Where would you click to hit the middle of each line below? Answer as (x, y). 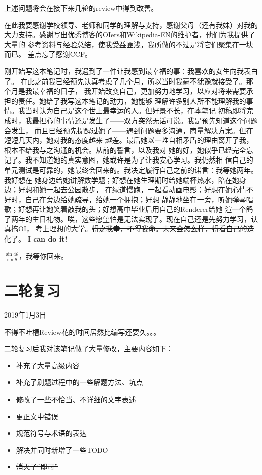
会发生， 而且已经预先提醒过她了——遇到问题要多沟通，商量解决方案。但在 (129, 130)
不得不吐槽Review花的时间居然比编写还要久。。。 (82, 331)
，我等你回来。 (44, 255)
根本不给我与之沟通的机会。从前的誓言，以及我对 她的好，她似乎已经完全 (125, 150)
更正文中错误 (37, 416)
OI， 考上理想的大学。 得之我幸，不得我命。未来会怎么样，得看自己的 (133, 229)
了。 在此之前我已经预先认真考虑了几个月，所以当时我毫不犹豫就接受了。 (125, 81)
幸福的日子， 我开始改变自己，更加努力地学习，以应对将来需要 (143, 91)
